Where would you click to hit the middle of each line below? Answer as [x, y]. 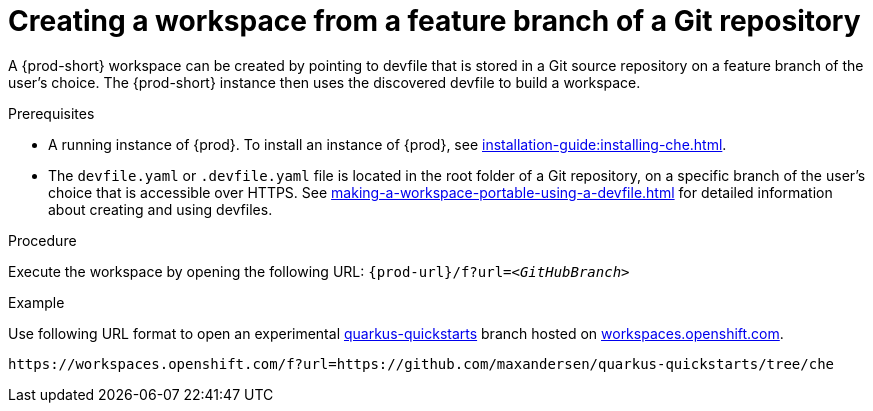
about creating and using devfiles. [160, 209]
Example [36, 302]
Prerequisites [51, 113]
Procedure [42, 240]
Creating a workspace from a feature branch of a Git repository [434, 21]
